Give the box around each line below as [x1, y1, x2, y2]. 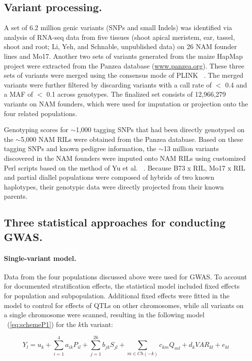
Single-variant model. [4, 253, 77, 263]
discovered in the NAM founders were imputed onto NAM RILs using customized [4, 153, 246, 163]
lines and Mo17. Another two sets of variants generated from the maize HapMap [4, 51, 243, 61]
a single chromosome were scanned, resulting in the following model [4, 309, 205, 320]
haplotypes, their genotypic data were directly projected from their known [4, 181, 224, 191]
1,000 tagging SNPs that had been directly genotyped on [76, 124, 245, 135]
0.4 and [225, 79, 247, 89]
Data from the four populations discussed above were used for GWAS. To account [4, 271, 247, 281]
